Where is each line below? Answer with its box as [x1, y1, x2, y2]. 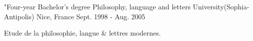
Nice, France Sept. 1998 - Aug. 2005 [36, 11, 145, 21]
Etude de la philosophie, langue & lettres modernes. [4, 28, 161, 38]
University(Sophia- [193, 1, 250, 11]
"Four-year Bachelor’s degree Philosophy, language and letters [4, 1, 191, 11]
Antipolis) [4, 11, 35, 21]
